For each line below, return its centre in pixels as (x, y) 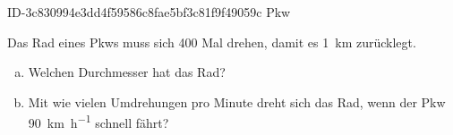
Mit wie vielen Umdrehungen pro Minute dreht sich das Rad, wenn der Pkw (237, 101)
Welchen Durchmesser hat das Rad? (127, 72)
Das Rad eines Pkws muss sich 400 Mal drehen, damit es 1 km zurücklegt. (212, 42)
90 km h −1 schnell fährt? (98, 122)
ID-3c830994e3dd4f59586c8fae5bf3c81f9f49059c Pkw (149, 12)
